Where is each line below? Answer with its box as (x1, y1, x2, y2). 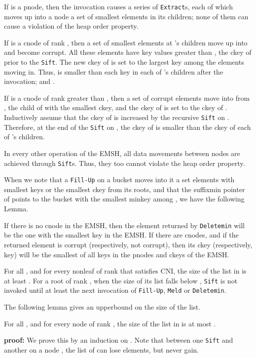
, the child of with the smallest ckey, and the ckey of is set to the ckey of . (4, 102, 227, 113)
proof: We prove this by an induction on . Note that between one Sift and (4, 335, 233, 345)
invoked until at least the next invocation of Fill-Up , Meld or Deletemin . (4, 285, 226, 295)
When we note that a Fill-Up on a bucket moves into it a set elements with (4, 174, 235, 185)
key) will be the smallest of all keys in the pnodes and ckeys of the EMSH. (4, 249, 229, 259)
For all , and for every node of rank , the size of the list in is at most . (4, 318, 216, 328)
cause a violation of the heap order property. (4, 21, 139, 31)
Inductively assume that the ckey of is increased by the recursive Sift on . (4, 112, 229, 122)
